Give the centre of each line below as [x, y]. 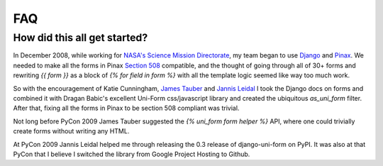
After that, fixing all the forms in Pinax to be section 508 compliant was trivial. [126, 108]
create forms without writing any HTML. [71, 131]
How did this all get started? [81, 38]
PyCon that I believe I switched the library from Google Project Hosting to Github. [132, 154]
